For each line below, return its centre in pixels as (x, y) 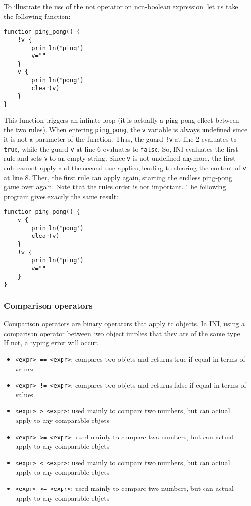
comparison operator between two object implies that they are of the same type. (123, 333)
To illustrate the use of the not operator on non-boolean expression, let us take (121, 6)
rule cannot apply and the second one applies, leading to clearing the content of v (125, 167)
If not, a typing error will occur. (51, 343)
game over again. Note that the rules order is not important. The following (115, 187)
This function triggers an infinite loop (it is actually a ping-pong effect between (122, 120)
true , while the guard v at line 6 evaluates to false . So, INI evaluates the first (121, 148)
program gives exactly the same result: (61, 196)
